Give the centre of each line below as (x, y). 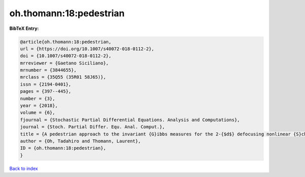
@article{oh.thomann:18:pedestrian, (66, 42)
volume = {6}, (38, 113)
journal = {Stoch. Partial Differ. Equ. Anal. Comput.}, (93, 127)
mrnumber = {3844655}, (48, 70)
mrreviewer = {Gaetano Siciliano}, (64, 63)
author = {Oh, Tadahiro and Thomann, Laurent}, (80, 141)
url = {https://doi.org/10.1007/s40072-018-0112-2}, (87, 49)
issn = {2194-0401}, (45, 84)
